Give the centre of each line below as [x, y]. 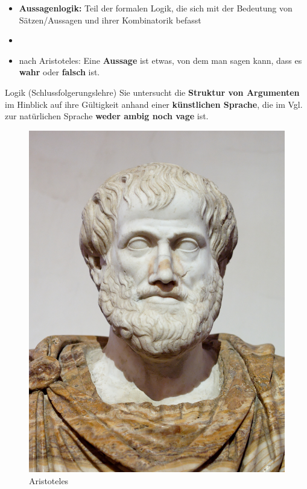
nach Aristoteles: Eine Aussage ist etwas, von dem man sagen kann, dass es [160, 60]
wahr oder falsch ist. [59, 72]
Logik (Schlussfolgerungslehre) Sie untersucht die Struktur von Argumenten [152, 92]
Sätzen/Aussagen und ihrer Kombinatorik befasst [110, 20]
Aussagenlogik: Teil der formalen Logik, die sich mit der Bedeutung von [156, 8]
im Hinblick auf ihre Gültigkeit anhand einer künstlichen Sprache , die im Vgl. [154, 104]
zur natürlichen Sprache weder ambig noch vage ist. [107, 116]
